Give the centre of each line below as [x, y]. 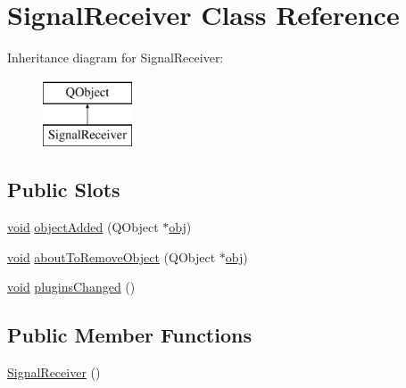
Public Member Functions [129, 335]
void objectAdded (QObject [83, 227]
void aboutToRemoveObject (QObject [112, 256]
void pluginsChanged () [71, 287]
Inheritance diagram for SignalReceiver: [116, 58]
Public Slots [64, 190]
